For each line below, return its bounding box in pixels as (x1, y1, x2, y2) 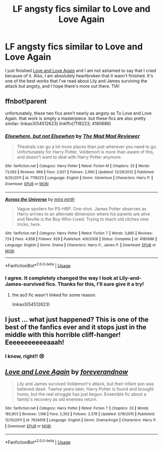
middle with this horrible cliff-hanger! (5, 330, 121, 339)
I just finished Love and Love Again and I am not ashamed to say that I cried (5, 67, 156, 74)
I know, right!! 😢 (5, 353, 45, 359)
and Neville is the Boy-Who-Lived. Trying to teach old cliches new (16, 216, 149, 222)
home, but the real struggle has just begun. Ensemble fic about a (16, 391, 147, 397)
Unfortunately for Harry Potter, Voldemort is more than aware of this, (16, 149, 154, 155)
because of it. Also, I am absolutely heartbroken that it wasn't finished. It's (5, 73, 154, 78)
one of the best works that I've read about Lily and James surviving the (5, 78, 147, 84)
